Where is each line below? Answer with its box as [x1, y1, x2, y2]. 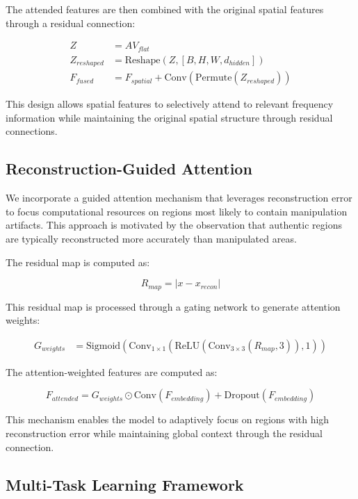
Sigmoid [86, 341, 121, 351]
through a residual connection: [6, 15, 136, 30]
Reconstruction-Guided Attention [6, 158, 252, 179]
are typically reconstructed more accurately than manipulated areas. [6, 231, 297, 245]
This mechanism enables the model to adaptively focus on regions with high [6, 412, 329, 427]
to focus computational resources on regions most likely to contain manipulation [6, 204, 348, 218]
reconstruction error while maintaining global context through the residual [6, 426, 323, 440]
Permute [195, 73, 232, 83]
